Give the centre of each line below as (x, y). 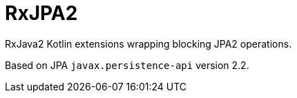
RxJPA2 (41, 13)
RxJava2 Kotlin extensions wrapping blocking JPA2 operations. (148, 43)
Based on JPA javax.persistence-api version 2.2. (127, 65)
